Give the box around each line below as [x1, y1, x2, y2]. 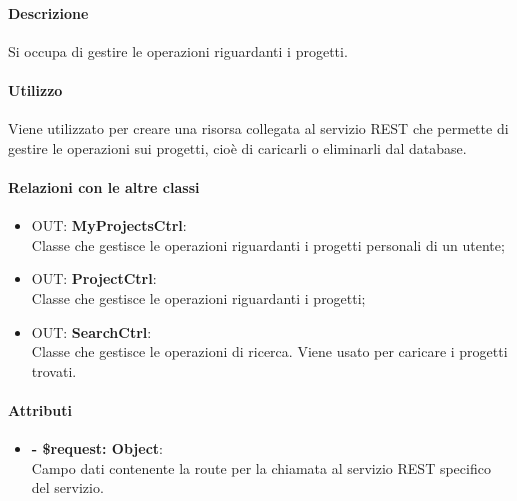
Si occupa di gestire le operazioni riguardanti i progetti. [8, 40, 348, 61]
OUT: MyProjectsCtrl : [31, 215, 187, 236]
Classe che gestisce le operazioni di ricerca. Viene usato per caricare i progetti [31, 341, 508, 362]
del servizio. [31, 477, 104, 498]
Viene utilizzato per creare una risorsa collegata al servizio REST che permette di [8, 118, 509, 139]
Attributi [8, 399, 72, 420]
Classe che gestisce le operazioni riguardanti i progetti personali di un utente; [31, 234, 505, 255]
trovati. [31, 360, 77, 381]
